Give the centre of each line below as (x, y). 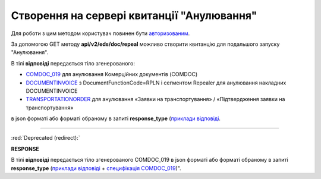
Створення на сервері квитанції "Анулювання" (134, 15)
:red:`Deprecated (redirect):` (45, 138)
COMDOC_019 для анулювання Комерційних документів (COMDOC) (112, 74)
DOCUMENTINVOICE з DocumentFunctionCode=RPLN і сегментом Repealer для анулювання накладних (156, 83)
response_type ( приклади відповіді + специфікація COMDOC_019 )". (96, 168)
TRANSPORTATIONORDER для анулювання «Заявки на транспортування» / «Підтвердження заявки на (155, 99)
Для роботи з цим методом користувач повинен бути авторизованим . (100, 33)
